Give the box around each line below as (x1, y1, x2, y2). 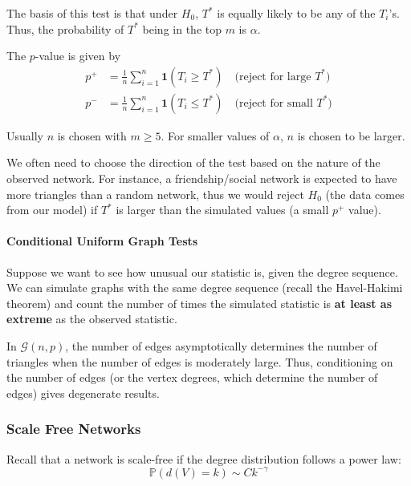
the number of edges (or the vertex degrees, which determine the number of (6, 369, 378, 386)
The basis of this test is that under (6, 5, 178, 21)
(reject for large (234, 71, 311, 83)
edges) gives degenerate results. (6, 384, 160, 401)
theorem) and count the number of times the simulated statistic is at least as (6, 294, 393, 311)
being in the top (142, 20, 222, 37)
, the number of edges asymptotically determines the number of (65, 337, 377, 354)
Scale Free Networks (6, 419, 141, 439)
